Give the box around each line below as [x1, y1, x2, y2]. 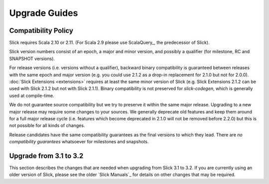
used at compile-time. [9, 92, 54, 98]
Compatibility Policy [9, 26, 73, 35]
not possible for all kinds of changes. [9, 122, 85, 129]
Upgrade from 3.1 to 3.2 [9, 152, 84, 160]
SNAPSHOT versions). [9, 55, 55, 62]
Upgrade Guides [9, 7, 78, 18]
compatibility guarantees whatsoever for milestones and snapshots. [9, 139, 149, 145]
